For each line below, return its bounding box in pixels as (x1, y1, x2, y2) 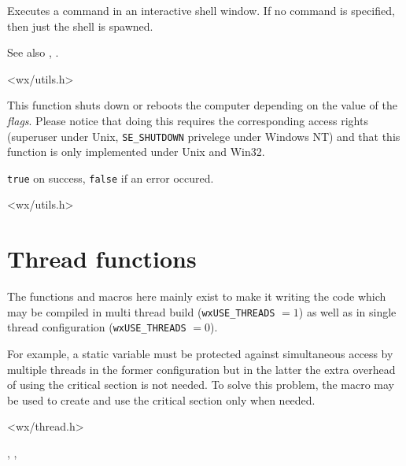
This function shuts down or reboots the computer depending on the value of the (7, 97, 397, 113)
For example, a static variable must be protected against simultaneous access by (7, 346, 393, 362)
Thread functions (7, 242, 197, 275)
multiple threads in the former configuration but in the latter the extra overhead (7, 361, 396, 377)
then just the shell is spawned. (7, 17, 153, 34)
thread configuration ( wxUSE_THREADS (7, 319, 186, 335)
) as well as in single (298, 303, 397, 320)
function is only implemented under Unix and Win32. (7, 143, 265, 160)
